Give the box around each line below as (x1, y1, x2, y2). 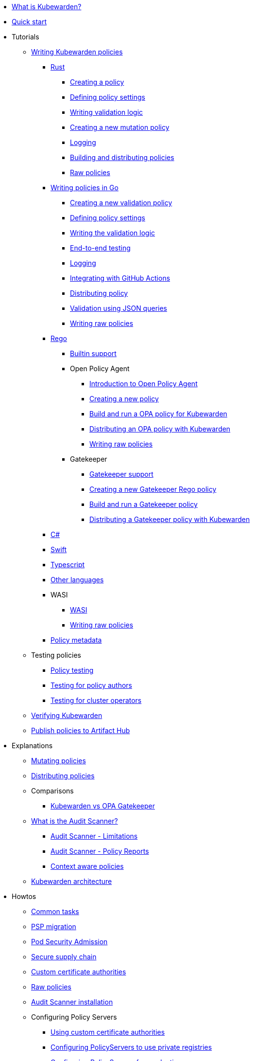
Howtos (12, 892, 36, 900)
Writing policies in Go (51, 183, 119, 192)
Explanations (12, 741, 53, 750)
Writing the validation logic (70, 229, 155, 237)
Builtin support (70, 349, 117, 358)
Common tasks (31, 907, 79, 916)
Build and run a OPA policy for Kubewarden (89, 410, 227, 418)
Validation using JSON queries (70, 304, 167, 312)
